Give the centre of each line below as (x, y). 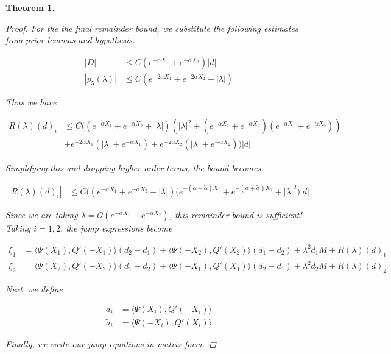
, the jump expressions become (116, 228)
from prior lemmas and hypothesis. (70, 40)
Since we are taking (42, 214)
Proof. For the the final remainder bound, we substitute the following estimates (152, 28)
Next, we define (34, 289)
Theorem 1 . (30, 7)
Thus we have (31, 101)
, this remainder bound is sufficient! (235, 214)
